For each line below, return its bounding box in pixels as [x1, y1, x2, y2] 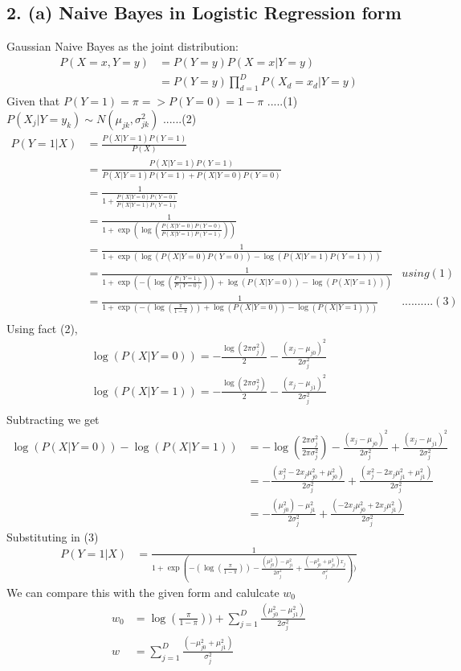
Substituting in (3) [6, 528, 99, 545]
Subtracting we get [6, 410, 100, 427]
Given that [6, 93, 60, 109]
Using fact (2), [6, 319, 78, 336]
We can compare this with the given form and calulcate [6, 583, 279, 600]
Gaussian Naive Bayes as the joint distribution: [6, 38, 239, 55]
